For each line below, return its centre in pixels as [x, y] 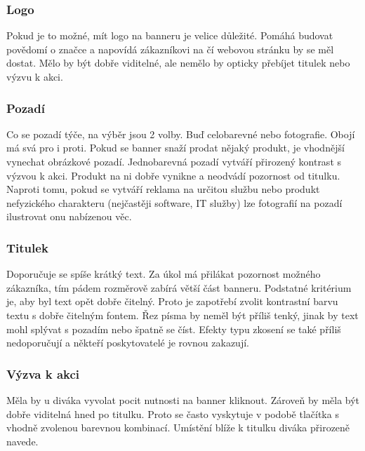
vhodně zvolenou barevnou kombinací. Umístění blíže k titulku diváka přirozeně [178, 428]
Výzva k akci [43, 373]
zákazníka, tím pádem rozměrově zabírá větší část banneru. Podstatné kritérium [179, 287]
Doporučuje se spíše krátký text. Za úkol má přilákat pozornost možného [164, 274]
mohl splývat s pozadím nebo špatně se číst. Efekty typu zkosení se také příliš [174, 329]
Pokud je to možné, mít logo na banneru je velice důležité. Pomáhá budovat [170, 35]
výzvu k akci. [35, 76]
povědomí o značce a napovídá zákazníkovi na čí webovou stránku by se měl [170, 49]
